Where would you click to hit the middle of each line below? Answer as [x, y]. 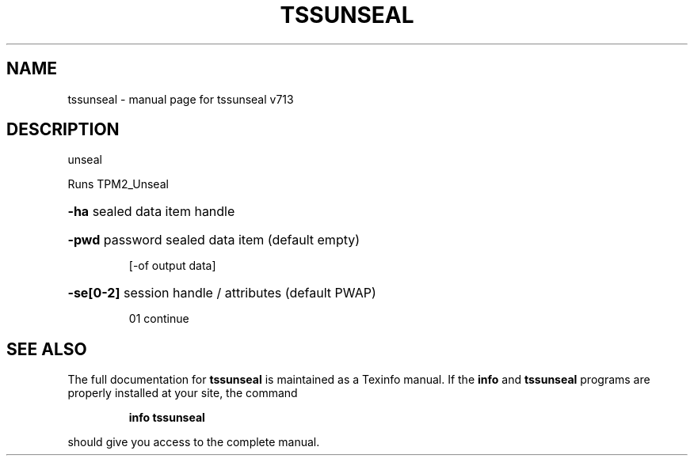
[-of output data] [172, 266]
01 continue [159, 319]
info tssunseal [167, 418]
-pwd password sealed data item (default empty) [214, 240]
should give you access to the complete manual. [194, 442]
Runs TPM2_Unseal [118, 184]
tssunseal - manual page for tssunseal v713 [181, 99]
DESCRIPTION [63, 130]
